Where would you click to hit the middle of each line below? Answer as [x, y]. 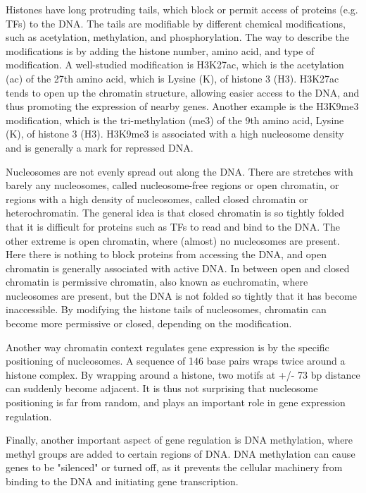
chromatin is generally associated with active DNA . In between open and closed [178, 268]
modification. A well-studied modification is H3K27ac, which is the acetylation [175, 65]
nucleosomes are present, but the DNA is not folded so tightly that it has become [181, 295]
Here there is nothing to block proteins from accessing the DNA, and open [166, 254]
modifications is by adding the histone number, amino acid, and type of [160, 50]
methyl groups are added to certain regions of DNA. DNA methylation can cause [181, 453]
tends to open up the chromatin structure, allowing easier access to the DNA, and [183, 92]
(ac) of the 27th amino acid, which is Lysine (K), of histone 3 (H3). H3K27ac [172, 78]
